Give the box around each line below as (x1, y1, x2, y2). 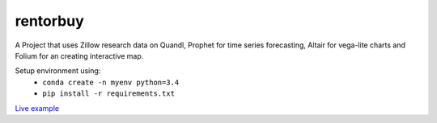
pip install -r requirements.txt (42, 89, 176, 98)
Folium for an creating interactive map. (15, 51, 144, 60)
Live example (15, 103, 60, 113)
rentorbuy (15, 12, 84, 30)
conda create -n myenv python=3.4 (42, 77, 180, 87)
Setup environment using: (15, 66, 101, 76)
